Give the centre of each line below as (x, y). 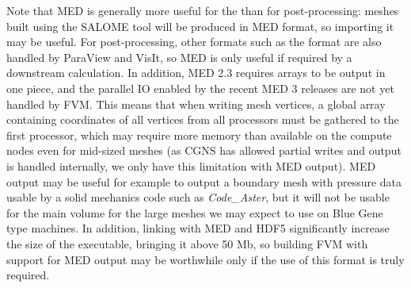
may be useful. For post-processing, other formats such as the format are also (194, 42)
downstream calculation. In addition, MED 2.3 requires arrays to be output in (196, 73)
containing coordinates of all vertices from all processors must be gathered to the (203, 119)
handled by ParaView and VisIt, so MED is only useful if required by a (179, 57)
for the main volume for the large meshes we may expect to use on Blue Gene (195, 212)
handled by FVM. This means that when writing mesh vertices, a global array (196, 104)
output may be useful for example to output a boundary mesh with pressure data (204, 181)
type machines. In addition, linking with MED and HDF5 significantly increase (198, 228)
